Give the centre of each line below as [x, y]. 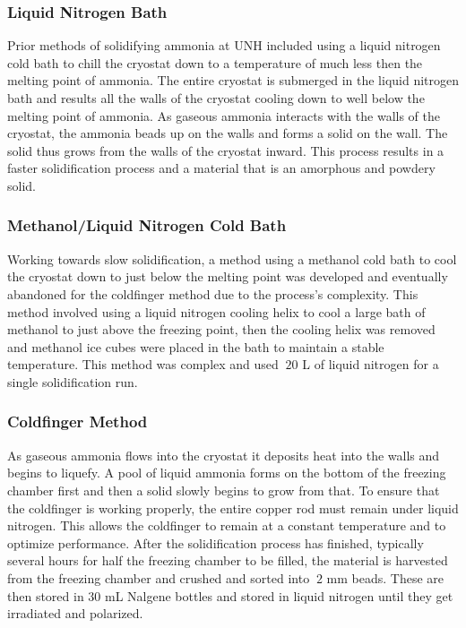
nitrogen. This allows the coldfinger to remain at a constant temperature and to [227, 525]
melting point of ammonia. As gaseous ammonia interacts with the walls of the [224, 115]
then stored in [46, 595]
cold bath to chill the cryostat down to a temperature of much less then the [215, 62]
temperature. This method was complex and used [143, 364]
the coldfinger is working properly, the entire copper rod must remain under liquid [233, 508]
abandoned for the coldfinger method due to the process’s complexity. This [213, 293]
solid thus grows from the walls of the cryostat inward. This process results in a [226, 150]
